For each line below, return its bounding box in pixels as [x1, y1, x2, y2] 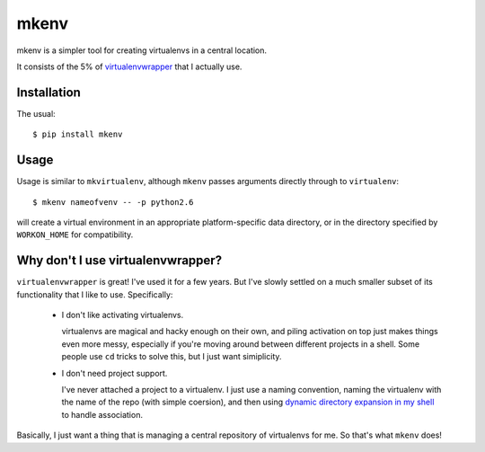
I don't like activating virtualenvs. [61, 310, 184, 320]
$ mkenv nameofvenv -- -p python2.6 [32, 197, 194, 207]
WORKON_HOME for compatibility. [16, 229, 134, 240]
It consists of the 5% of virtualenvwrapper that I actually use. [16, 61, 242, 72]
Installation [16, 84, 81, 100]
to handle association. [61, 409, 144, 420]
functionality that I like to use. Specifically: [16, 288, 173, 300]
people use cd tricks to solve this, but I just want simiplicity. [61, 351, 282, 362]
